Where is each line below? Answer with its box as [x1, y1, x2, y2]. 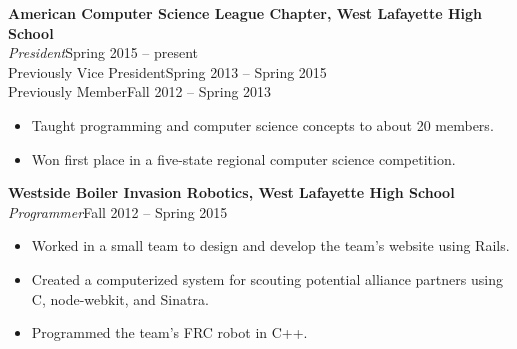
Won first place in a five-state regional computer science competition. [31, 148, 456, 169]
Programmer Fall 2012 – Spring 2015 [8, 201, 228, 222]
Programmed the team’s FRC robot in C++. [31, 322, 308, 343]
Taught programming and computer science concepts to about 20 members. [31, 114, 494, 135]
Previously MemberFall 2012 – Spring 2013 [8, 81, 272, 102]
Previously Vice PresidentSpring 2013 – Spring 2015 [8, 61, 327, 82]
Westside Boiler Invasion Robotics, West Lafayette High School [8, 182, 455, 203]
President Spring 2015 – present [8, 42, 199, 63]
